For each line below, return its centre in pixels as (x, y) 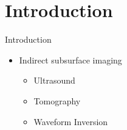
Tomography (57, 100)
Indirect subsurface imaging (70, 60)
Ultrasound (54, 80)
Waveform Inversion (71, 121)
